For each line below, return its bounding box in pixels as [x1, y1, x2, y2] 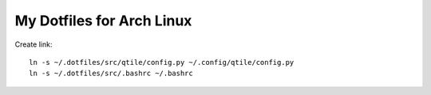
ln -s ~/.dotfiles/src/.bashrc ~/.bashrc [29, 69, 193, 78]
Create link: [14, 40, 53, 49]
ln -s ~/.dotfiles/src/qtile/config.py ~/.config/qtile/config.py [29, 58, 295, 66]
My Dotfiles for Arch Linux [14, 12, 192, 29]
